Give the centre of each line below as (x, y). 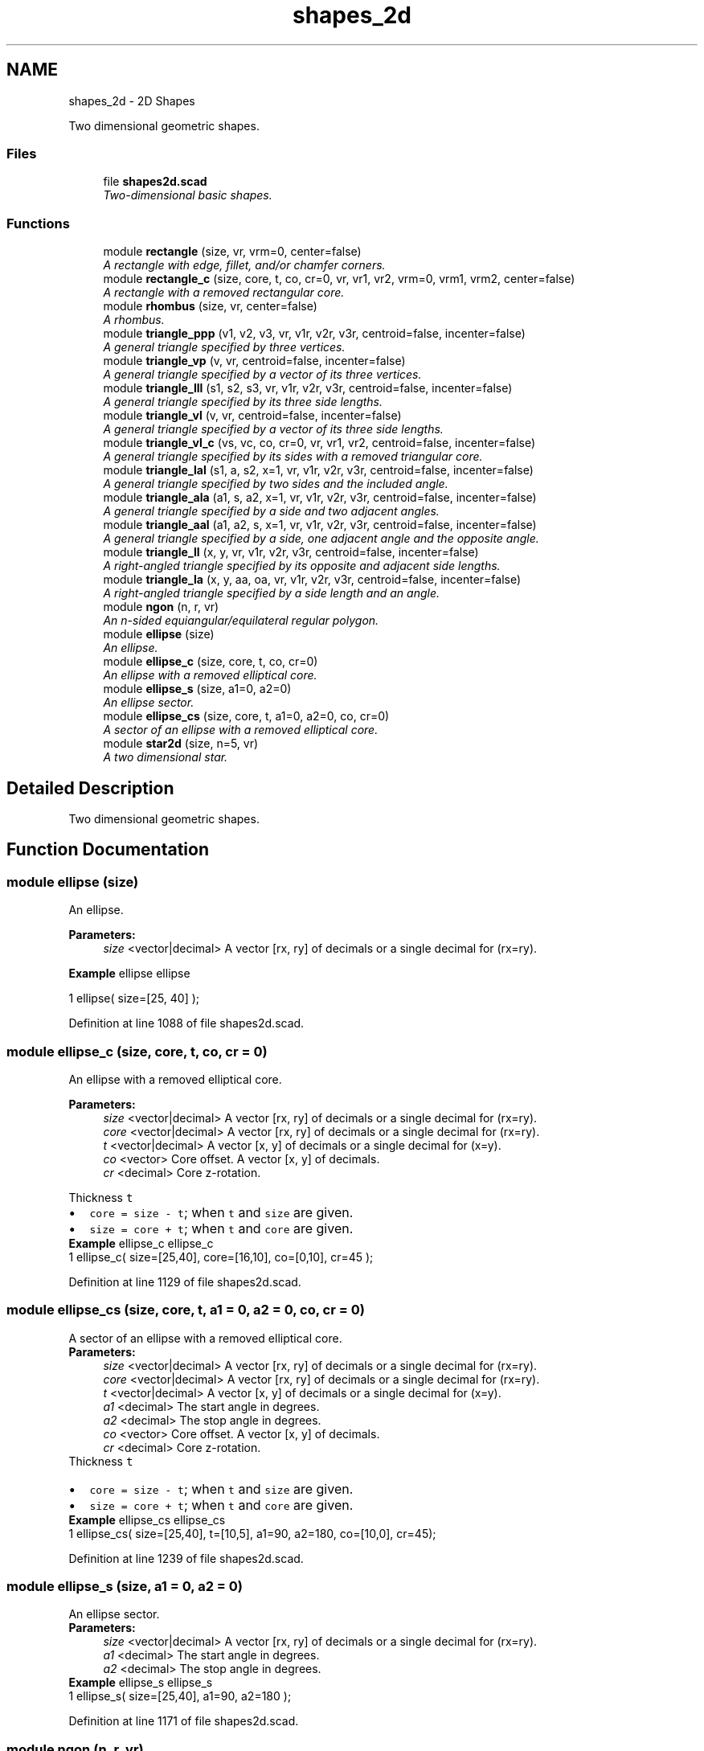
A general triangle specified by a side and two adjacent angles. (271, 511)
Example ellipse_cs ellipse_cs (147, 1519)
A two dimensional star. (166, 757)
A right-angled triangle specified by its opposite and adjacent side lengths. (302, 566)
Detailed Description (90, 788)
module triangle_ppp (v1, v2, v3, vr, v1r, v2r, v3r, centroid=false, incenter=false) (314, 334)
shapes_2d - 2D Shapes (132, 100)
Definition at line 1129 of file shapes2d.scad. (185, 1281)
